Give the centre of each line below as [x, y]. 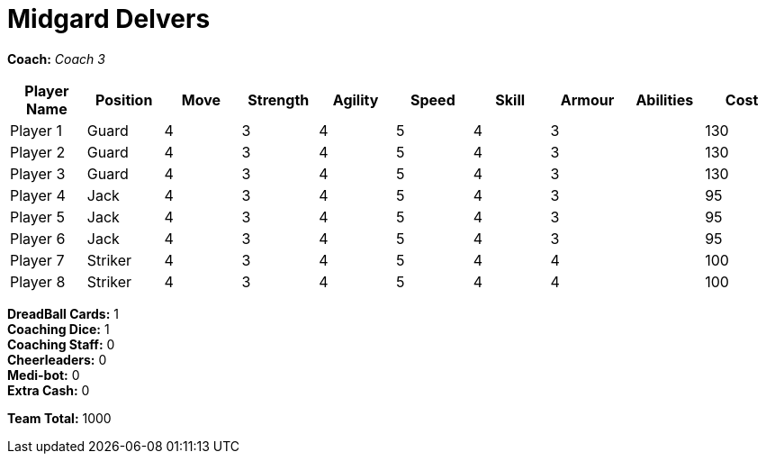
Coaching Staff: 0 [61, 344]
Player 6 [38, 238]
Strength [279, 99]
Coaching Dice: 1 [59, 329]
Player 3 [38, 173]
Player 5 [37, 217]
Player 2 [38, 152]
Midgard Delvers [109, 19]
